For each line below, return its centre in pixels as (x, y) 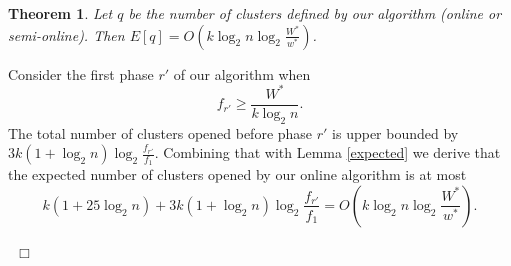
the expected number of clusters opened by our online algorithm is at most (237, 174)
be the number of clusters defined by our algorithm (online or (315, 13)
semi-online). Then (66, 34)
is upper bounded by (395, 132)
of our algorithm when (242, 73)
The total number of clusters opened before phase (160, 132)
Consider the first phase (81, 73)
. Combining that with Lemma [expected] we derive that (327, 152)
